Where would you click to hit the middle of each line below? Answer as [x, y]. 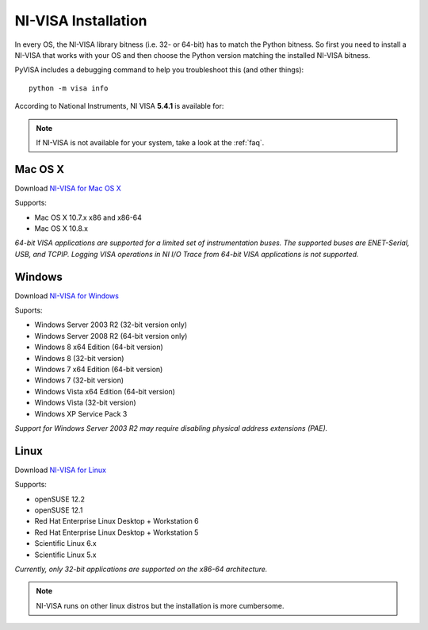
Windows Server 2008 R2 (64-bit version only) [111, 336]
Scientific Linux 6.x [65, 544]
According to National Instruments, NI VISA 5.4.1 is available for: [119, 106]
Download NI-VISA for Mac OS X [68, 188]
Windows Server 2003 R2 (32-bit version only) [111, 325]
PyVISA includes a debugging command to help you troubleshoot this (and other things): [159, 70]
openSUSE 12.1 [59, 510]
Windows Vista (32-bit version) [85, 403]
